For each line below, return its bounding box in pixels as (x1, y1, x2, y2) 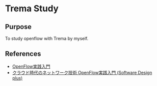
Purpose (5, 23, 32, 31)
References (5, 50, 41, 58)
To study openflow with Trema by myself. (5, 35, 89, 41)
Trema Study (5, 3, 59, 14)
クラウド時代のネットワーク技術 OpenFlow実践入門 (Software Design (12, 69, 152, 75)
